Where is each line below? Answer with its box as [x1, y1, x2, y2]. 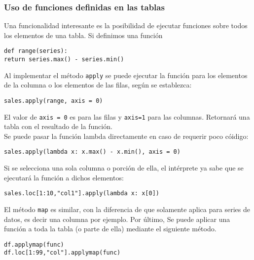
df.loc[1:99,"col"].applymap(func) [4, 249, 121, 257]
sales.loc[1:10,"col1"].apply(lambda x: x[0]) [4, 190, 159, 197]
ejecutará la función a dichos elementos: [4, 172, 124, 182]
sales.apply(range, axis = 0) [4, 97, 103, 104]
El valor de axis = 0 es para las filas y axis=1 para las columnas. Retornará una [4, 111, 250, 122]
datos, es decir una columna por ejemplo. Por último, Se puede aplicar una [4, 214, 230, 224]
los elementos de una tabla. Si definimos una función [4, 30, 163, 40]
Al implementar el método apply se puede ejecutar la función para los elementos [4, 70, 248, 80]
